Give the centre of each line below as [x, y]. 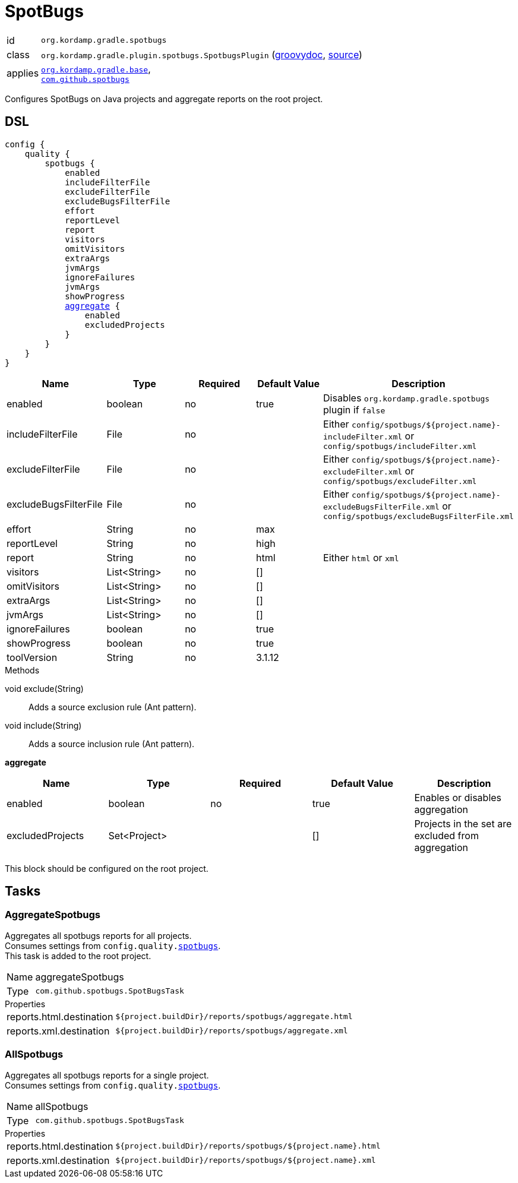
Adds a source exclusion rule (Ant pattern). [113, 707]
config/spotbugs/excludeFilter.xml [400, 481]
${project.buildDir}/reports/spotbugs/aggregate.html [234, 1017]
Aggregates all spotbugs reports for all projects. [98, 935]
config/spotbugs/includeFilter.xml [400, 446]
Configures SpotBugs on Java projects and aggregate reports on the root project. [164, 99]
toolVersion [32, 657]
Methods [22, 670]
